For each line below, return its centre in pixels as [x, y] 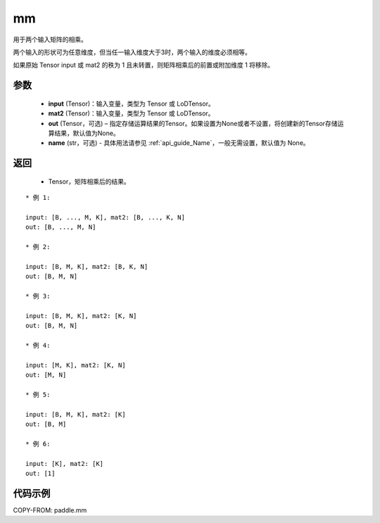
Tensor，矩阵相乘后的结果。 [89, 181]
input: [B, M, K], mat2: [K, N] [81, 316]
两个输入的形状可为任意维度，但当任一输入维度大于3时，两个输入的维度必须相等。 [132, 52]
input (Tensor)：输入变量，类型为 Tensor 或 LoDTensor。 [131, 103]
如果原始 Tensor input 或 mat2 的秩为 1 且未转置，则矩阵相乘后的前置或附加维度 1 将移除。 [144, 65]
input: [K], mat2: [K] [65, 464]
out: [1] [40, 474]
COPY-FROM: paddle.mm [50, 510]
